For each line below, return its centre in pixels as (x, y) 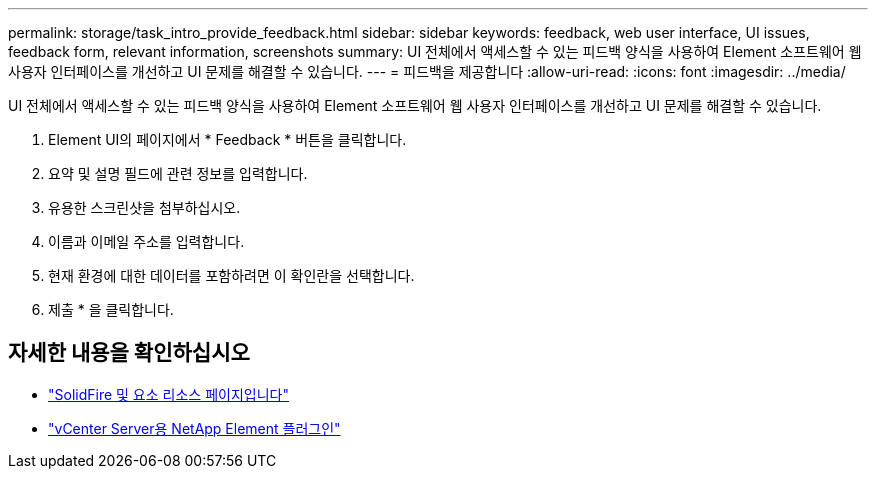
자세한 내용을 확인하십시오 (129, 353)
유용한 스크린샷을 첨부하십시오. (144, 207)
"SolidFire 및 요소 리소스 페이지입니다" (168, 394)
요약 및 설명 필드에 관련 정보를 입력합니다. (178, 173)
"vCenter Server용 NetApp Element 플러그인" (194, 428)
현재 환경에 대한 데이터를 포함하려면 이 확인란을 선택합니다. (231, 275)
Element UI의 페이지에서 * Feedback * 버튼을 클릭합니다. (227, 139)
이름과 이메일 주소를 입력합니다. (146, 241)
